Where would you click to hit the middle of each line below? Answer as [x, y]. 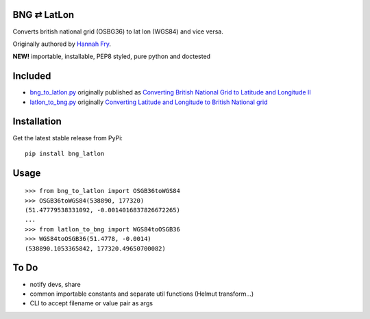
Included [32, 76]
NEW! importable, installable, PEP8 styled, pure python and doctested [112, 56]
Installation [37, 122]
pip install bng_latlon [65, 153]
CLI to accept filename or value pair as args [91, 303]
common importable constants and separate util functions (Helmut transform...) [142, 294]
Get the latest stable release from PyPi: [68, 138]
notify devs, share [56, 284]
